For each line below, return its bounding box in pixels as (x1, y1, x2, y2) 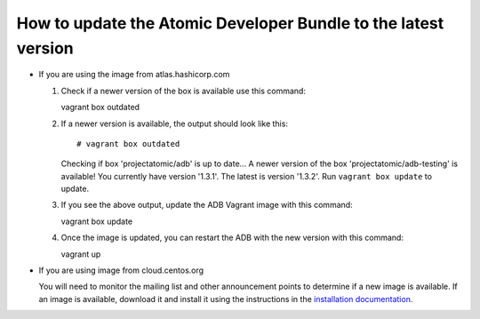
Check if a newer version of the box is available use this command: (60, 85, 307, 96)
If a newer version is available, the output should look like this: (60, 118, 289, 129)
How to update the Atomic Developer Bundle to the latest (16, 13, 444, 33)
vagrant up (60, 249, 101, 259)
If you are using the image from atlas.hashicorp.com (38, 69, 230, 80)
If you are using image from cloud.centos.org (38, 265, 204, 275)
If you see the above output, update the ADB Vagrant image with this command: (60, 200, 353, 211)
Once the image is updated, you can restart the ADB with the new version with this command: (60, 232, 404, 243)
